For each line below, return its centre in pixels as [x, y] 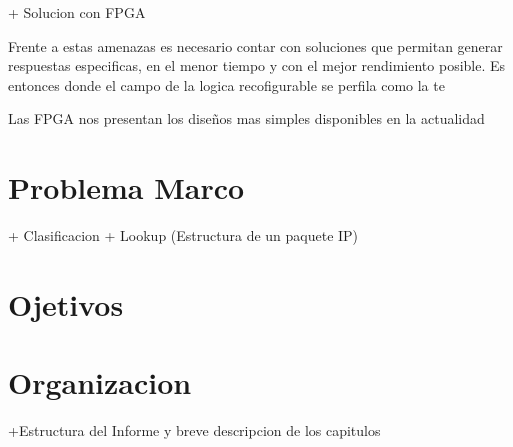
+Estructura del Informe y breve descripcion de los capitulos [194, 430]
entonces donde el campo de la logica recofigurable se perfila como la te [226, 84]
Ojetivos [66, 303]
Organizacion [100, 382]
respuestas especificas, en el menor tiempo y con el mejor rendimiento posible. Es [257, 65]
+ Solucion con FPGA [77, 12]
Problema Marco [126, 187]
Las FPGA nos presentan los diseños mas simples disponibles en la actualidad [246, 118]
